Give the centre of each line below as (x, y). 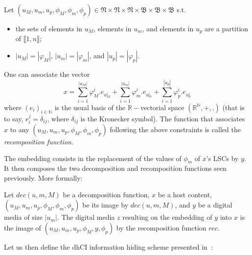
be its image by (105, 205)
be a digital (215, 205)
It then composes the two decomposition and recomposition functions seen (115, 168)
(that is (233, 107)
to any (20, 129)
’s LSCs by (222, 158)
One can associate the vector (47, 74)
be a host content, (185, 194)
